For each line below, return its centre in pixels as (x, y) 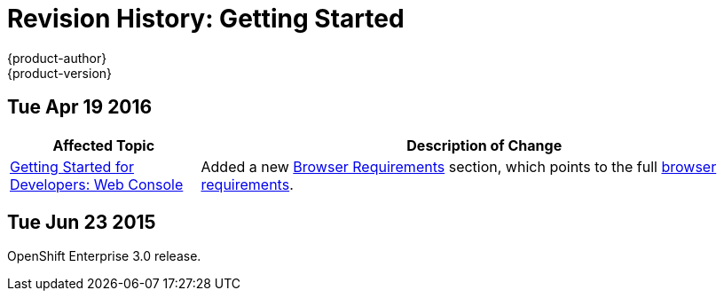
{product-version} (60, 73)
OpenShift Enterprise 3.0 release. (104, 256)
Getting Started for (72, 166)
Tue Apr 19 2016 (80, 107)
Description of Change (484, 145)
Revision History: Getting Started (206, 19)
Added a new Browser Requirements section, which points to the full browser (459, 166)
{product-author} (57, 58)
